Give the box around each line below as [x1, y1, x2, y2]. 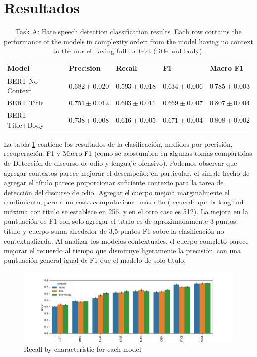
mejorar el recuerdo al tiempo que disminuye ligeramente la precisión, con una [4, 245, 241, 255]
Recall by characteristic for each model [24, 344, 141, 354]
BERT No [7, 75, 38, 86]
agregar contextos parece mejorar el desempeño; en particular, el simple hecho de [4, 167, 250, 178]
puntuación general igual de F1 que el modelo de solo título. [4, 255, 186, 265]
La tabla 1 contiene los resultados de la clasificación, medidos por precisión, [4, 138, 233, 149]
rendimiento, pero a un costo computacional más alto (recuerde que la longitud [4, 197, 244, 207]
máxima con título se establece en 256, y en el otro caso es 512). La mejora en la [4, 206, 248, 216]
